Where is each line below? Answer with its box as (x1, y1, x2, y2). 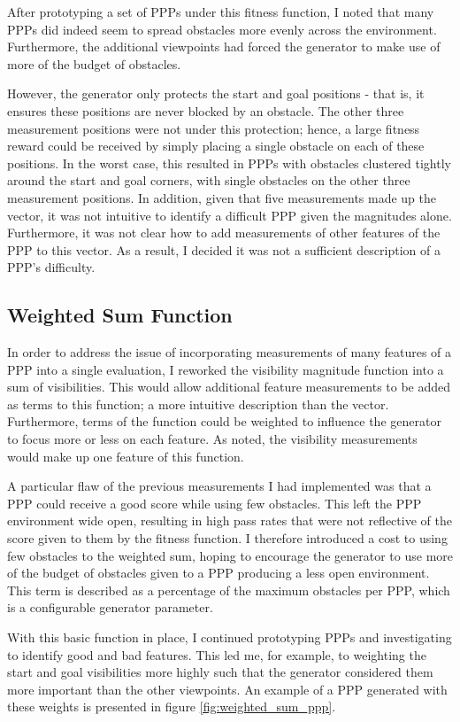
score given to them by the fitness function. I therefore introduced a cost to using (7, 529, 448, 547)
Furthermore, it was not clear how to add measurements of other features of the (7, 223, 441, 242)
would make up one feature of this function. (7, 446, 244, 465)
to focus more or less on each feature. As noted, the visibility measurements (7, 430, 418, 448)
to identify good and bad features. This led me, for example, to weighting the (7, 645, 426, 664)
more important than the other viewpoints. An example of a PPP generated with (7, 679, 448, 698)
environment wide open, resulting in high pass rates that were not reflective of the (7, 511, 452, 530)
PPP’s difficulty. (7, 258, 96, 276)
